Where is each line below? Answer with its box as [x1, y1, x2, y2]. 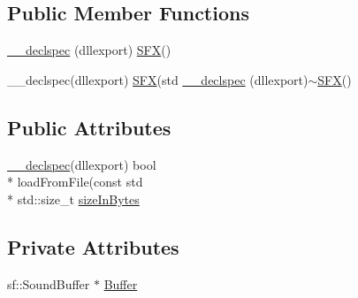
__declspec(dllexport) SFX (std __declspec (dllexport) [7, 70, 308, 88]
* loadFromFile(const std [7, 172, 143, 191]
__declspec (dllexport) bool [7, 155, 156, 173]
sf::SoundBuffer [7, 274, 90, 293]
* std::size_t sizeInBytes [7, 189, 140, 208]
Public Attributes [7, 113, 171, 141]
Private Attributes [7, 233, 179, 260]
